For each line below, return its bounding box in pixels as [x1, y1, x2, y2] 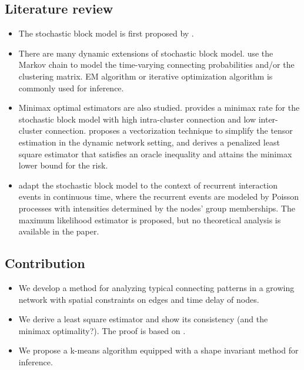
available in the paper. [18, 225, 99, 237]
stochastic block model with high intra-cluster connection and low [18, 113, 256, 125]
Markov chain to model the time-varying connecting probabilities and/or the [18, 58, 295, 71]
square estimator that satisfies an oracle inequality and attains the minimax [18, 147, 292, 160]
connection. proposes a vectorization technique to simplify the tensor [45, 124, 293, 137]
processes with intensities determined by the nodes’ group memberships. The [18, 201, 295, 214]
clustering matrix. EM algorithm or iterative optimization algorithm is [18, 70, 273, 82]
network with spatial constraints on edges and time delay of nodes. [18, 293, 259, 305]
